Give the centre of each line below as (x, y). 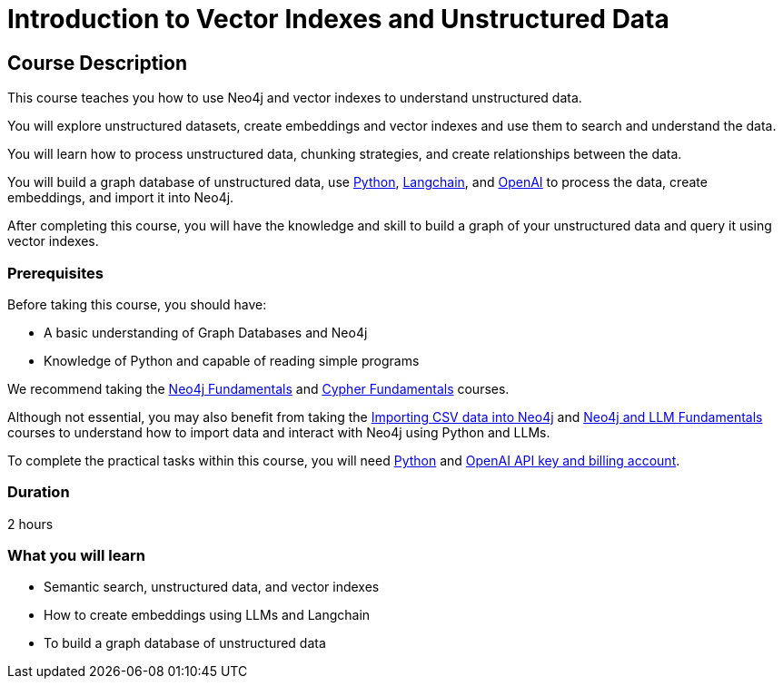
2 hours (30, 524)
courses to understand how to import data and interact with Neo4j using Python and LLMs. (279, 432)
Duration (39, 492)
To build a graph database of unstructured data (185, 643)
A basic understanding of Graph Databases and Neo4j (206, 332)
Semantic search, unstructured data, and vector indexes (212, 587)
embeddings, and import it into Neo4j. (121, 198)
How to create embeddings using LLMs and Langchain (207, 615)
